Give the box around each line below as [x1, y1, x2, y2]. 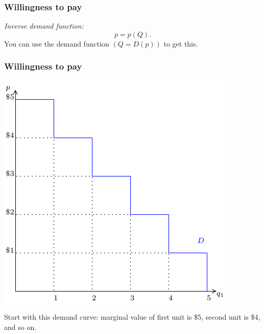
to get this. [163, 38, 198, 49]
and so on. [4, 321, 37, 332]
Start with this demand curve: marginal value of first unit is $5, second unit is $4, [4, 311, 260, 322]
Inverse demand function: [4, 20, 84, 31]
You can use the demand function [4, 38, 109, 49]
